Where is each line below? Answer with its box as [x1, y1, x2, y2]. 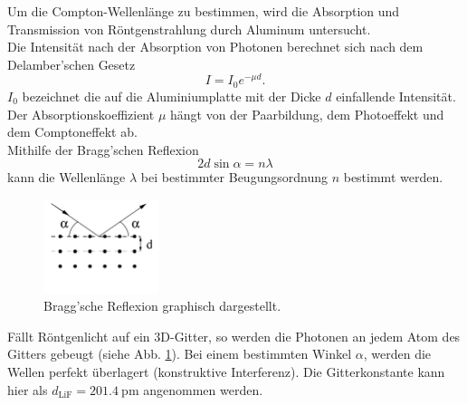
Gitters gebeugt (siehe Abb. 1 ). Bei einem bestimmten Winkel [7, 344, 352, 363]
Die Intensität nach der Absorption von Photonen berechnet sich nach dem [7, 37, 424, 56]
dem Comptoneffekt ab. [7, 122, 138, 141]
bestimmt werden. [343, 168, 443, 187]
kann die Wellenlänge [7, 168, 126, 187]
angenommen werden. [143, 380, 263, 399]
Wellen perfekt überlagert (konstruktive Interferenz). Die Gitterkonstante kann [7, 362, 445, 381]
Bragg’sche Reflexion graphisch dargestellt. [43, 296, 281, 315]
